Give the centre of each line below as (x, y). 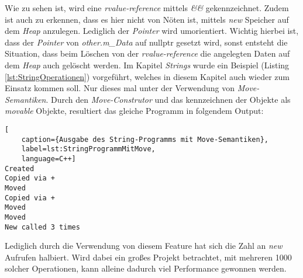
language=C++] (49, 159)
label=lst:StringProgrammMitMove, (88, 149)
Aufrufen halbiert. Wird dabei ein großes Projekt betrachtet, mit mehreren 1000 (148, 257)
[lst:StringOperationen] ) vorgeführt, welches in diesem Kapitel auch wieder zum (147, 76)
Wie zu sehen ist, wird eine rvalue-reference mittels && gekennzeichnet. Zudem (147, 8)
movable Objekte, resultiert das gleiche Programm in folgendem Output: (134, 111)
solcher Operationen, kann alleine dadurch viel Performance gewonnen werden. (146, 268)
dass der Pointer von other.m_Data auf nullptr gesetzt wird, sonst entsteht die (146, 42)
